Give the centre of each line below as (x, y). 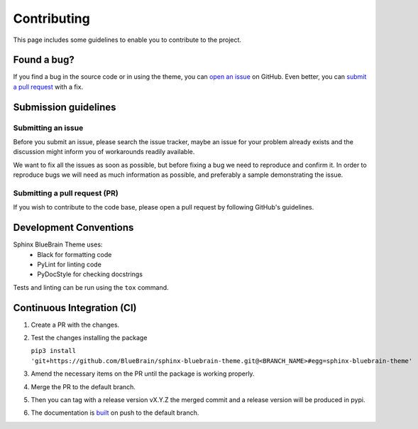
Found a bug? (44, 60)
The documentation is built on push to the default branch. (115, 413)
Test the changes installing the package (89, 338)
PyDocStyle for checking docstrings (90, 274)
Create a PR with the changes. (75, 325)
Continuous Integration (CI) (75, 308)
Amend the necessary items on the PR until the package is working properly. (143, 374)
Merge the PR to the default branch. (83, 386)
